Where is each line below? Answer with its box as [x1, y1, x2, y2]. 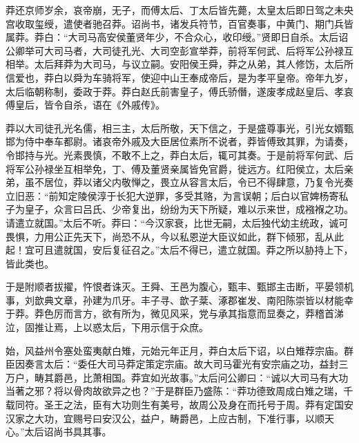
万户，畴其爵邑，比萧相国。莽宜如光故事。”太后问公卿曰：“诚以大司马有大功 [6, 370, 349, 384]
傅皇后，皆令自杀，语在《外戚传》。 [6, 97, 165, 112]
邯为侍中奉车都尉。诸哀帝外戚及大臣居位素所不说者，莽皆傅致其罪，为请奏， [6, 134, 353, 149]
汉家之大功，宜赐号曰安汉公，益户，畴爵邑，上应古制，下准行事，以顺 [6, 411, 324, 425]
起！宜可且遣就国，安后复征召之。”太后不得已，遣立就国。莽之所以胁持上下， [6, 243, 353, 257]
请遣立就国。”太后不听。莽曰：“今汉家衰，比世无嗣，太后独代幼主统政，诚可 [6, 215, 349, 229]
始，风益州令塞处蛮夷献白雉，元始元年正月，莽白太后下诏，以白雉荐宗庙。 [6, 343, 344, 357]
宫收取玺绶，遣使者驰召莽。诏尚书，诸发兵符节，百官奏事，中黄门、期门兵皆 [6, 16, 353, 30]
